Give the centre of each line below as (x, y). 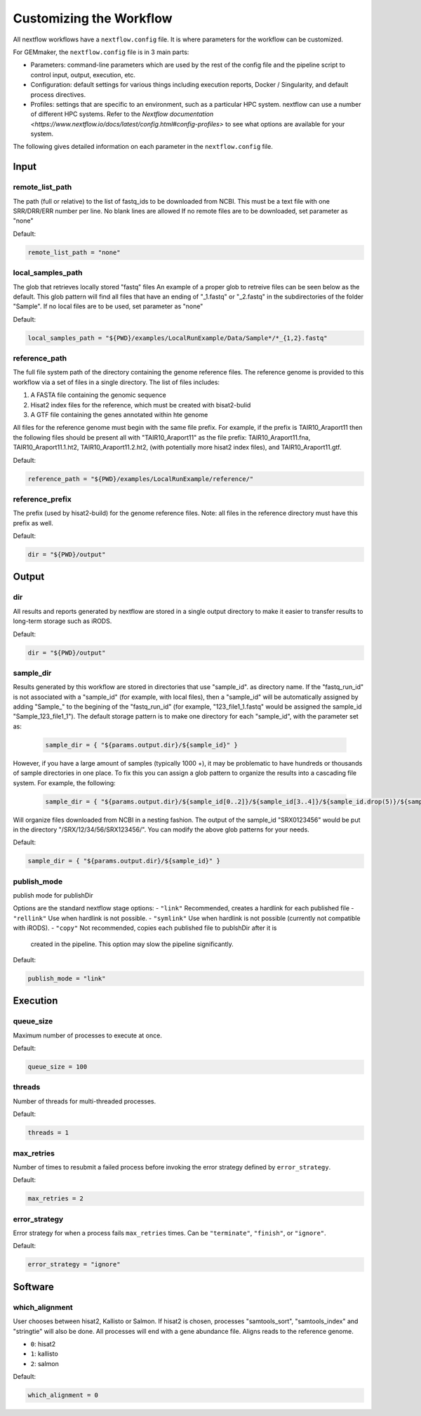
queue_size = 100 (58, 1067)
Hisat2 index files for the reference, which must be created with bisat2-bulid (141, 405)
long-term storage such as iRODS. (62, 621)
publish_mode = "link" (67, 978)
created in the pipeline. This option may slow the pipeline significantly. (132, 944)
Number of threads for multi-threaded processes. (85, 1101)
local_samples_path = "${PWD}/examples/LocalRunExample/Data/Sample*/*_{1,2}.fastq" (178, 338)
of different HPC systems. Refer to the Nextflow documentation (122, 114)
